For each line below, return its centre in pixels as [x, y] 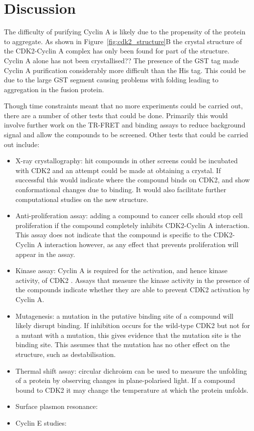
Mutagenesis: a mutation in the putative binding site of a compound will [124, 316]
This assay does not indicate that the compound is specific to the [113, 235]
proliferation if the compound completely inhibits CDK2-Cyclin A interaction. [132, 225]
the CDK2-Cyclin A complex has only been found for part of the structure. [117, 51]
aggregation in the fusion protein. [54, 89]
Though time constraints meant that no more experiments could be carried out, [124, 106]
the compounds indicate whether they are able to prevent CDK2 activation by [133, 290]
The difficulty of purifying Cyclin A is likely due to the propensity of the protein [125, 32]
